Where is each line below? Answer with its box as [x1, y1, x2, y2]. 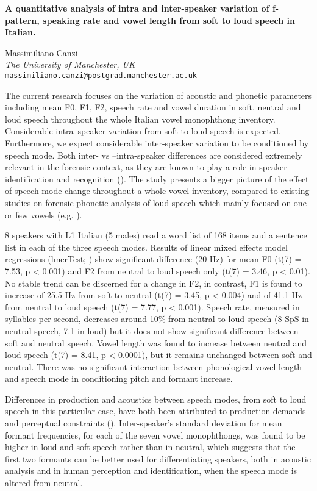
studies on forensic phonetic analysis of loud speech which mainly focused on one [5, 196, 307, 209]
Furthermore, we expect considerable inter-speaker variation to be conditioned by [5, 137, 309, 149]
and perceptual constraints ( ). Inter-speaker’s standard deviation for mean [5, 417, 282, 429]
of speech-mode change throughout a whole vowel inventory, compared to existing [5, 184, 310, 197]
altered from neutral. [5, 476, 83, 489]
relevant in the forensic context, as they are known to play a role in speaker [5, 160, 287, 173]
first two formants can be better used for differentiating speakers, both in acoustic [5, 452, 311, 465]
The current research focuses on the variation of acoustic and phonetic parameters [5, 88, 312, 101]
